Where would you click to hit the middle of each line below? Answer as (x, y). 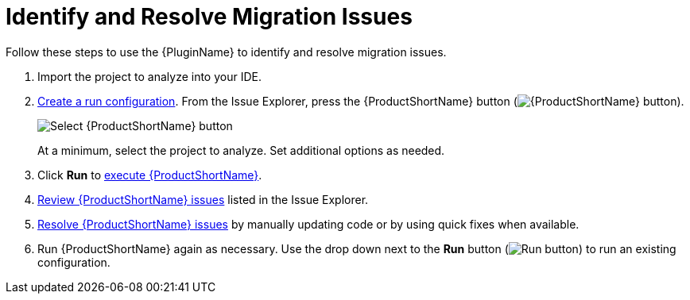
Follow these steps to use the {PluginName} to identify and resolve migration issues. (226, 52)
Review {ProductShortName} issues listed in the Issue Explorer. (203, 199)
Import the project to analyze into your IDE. (149, 76)
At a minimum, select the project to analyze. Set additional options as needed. (241, 150)
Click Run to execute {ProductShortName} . (150, 175)
